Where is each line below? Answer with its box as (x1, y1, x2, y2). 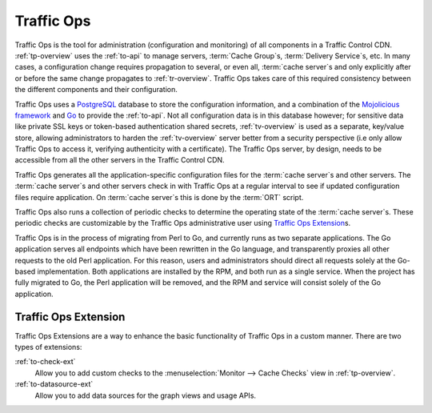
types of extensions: (14, 343, 82, 352)
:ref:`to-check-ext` (14, 357, 76, 367)
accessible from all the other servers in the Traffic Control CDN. (14, 155, 225, 165)
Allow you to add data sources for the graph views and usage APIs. (34, 391, 256, 400)
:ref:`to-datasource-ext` (14, 379, 94, 389)
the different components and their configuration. (14, 85, 178, 94)
